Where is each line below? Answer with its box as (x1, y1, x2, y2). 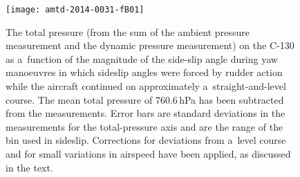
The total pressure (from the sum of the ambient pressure (6, 24, 250, 39)
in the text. (6, 160, 53, 174)
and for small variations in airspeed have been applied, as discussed (6, 147, 291, 160)
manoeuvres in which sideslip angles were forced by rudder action (6, 65, 283, 80)
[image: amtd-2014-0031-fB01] (6, 5, 144, 15)
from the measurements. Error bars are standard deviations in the (6, 106, 285, 120)
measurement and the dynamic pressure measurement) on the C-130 (6, 38, 294, 53)
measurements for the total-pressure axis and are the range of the (6, 119, 283, 133)
